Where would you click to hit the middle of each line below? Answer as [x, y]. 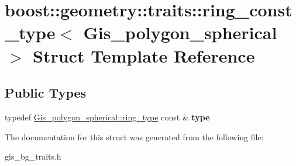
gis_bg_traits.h [33, 156]
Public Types [46, 93]
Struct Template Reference [144, 55]
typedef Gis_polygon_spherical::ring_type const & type [107, 117]
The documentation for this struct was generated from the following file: [134, 136]
